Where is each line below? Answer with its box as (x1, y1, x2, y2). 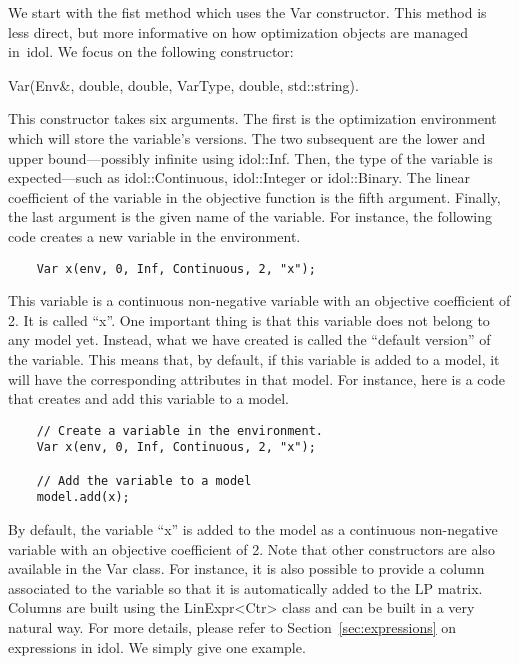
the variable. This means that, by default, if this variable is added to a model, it (8, 348, 500, 369)
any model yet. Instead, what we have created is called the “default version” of (8, 329, 491, 350)
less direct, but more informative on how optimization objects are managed (8, 21, 469, 42)
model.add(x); (36, 490, 130, 505)
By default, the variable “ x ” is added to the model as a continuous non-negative (8, 519, 498, 540)
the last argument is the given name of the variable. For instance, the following (8, 206, 492, 227)
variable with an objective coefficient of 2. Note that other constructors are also (8, 538, 495, 559)
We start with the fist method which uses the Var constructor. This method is (8, 2, 487, 22)
